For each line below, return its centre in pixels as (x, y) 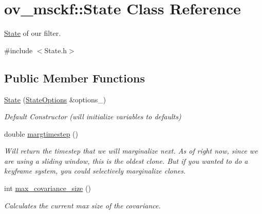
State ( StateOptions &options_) (55, 99)
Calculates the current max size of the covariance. (82, 205)
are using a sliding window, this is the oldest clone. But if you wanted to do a (126, 160)
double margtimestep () (41, 133)
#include (18, 50)
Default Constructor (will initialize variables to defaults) (93, 116)
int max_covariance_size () (48, 188)
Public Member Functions (74, 78)
